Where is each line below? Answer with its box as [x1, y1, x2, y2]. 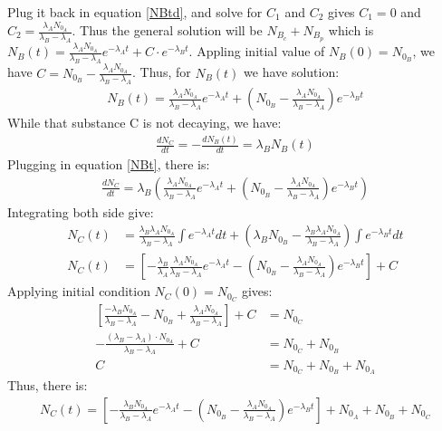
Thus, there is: [7, 376, 88, 395]
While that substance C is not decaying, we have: [7, 113, 282, 132]
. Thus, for [132, 62, 191, 81]
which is [328, 21, 374, 40]
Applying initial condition [7, 282, 150, 301]
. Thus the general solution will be [72, 21, 263, 40]
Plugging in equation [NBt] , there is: [7, 155, 210, 174]
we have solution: [244, 62, 340, 81]
